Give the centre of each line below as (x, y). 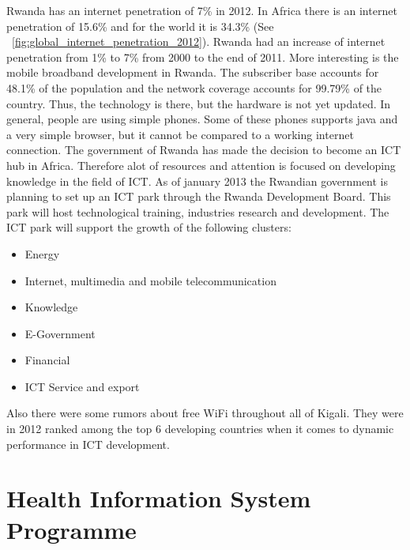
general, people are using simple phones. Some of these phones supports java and (202, 119)
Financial (47, 360)
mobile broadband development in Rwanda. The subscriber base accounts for (193, 72)
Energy (42, 253)
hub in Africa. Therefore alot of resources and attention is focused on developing (201, 165)
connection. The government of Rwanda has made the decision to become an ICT (204, 150)
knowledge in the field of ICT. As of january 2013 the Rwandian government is (197, 181)
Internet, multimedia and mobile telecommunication (150, 280)
